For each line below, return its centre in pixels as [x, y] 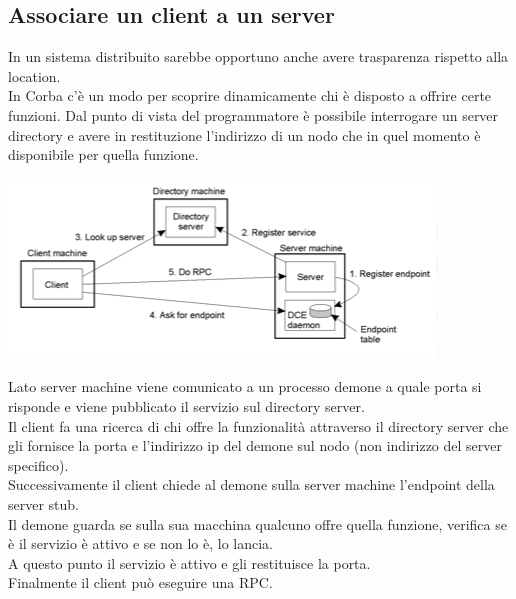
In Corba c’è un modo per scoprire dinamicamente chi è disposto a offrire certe [250, 95]
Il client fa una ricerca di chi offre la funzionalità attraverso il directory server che [258, 425]
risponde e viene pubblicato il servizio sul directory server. [186, 405]
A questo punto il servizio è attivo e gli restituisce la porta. [189, 562]
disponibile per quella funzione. [103, 154]
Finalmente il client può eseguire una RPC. [140, 582]
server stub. [44, 503]
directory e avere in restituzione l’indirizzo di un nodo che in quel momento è [244, 134]
